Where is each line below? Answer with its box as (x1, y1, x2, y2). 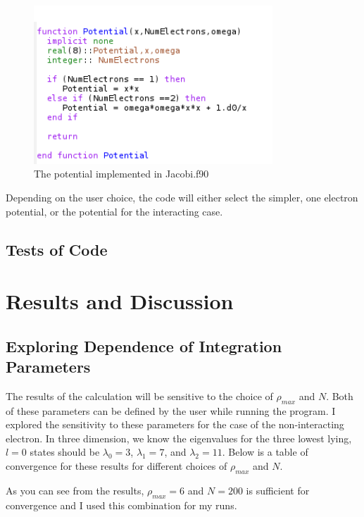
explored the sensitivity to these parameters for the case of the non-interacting (6, 417, 344, 432)
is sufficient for (246, 482, 310, 497)
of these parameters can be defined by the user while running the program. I (6, 403, 336, 418)
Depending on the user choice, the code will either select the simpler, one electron (6, 189, 358, 204)
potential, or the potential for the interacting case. (6, 204, 223, 218)
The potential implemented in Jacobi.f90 (34, 166, 209, 181)
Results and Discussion (6, 287, 234, 316)
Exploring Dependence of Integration (6, 335, 282, 356)
